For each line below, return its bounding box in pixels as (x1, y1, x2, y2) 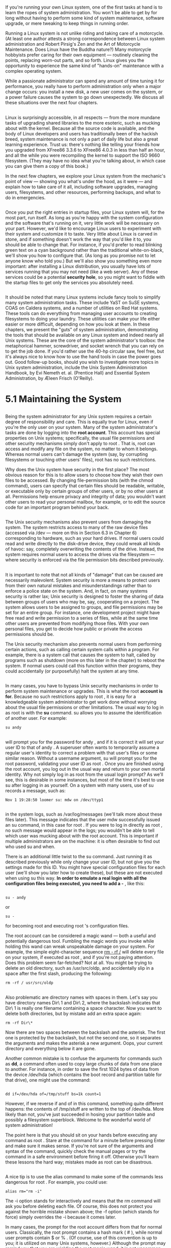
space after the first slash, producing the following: (5, 971, 112, 977)
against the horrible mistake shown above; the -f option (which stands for (5, 1209, 159, 1215)
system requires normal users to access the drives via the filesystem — (5, 552, 155, 558)
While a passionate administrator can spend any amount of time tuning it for (5, 78, 164, 84)
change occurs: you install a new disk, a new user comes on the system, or (5, 89, 163, 95)
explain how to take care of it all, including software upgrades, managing (5, 184, 158, 190)
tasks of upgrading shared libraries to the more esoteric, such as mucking (5, 120, 160, 126)
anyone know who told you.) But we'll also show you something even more (5, 257, 162, 264)
